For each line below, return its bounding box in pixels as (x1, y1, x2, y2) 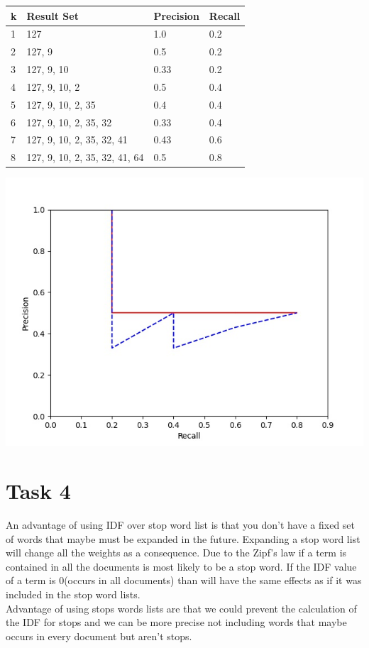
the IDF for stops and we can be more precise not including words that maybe (6, 615, 347, 630)
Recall (209, 8, 241, 23)
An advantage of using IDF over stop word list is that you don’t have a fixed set (6, 517, 356, 532)
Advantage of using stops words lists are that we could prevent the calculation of (6, 600, 357, 615)
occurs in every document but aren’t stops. (6, 628, 192, 643)
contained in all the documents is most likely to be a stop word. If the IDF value (6, 559, 357, 573)
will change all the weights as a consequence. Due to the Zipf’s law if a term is (6, 545, 347, 560)
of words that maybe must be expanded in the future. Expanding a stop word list (6, 531, 360, 546)
